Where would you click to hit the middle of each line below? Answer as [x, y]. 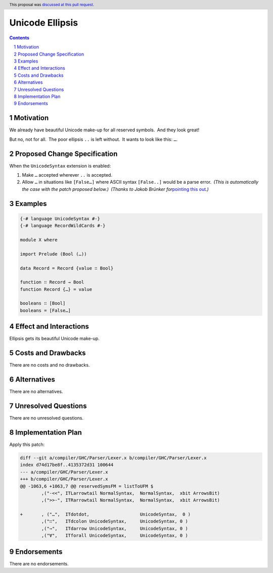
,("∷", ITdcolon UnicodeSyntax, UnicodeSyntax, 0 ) [115, 522]
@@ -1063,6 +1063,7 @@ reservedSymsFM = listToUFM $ [87, 486]
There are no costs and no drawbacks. [50, 365]
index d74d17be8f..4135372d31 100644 [67, 465]
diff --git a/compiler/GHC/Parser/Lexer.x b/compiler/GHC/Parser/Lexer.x [113, 458]
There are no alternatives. [36, 392]
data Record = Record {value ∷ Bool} [67, 268]
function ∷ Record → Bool [52, 282]
